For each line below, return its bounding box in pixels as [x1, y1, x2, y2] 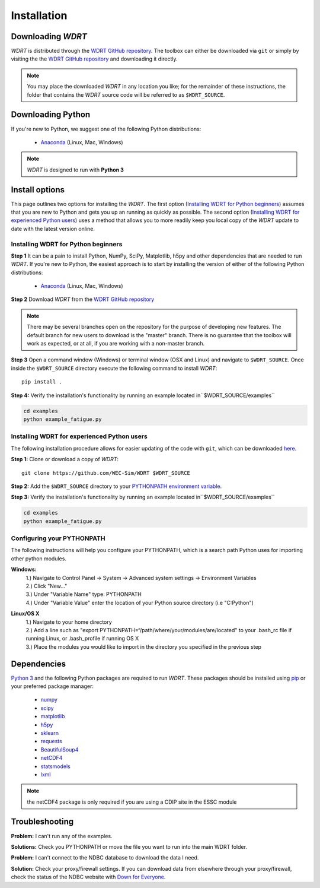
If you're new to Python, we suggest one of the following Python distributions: [11, 125, 201, 132]
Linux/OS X [11, 610, 40, 617]
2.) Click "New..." [25, 582, 68, 589]
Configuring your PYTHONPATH [11, 534, 105, 543]
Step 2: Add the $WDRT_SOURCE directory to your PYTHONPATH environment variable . [11, 483, 222, 490]
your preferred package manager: [11, 683, 94, 690]
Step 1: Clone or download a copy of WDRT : [11, 456, 119, 463]
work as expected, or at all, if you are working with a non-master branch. [27, 340, 204, 347]
